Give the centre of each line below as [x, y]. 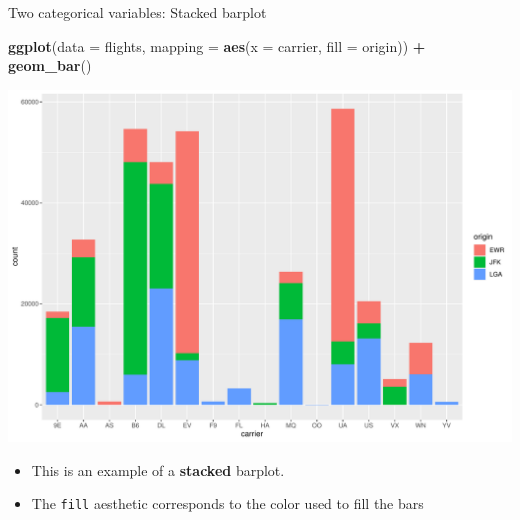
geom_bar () [50, 65]
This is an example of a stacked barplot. [158, 469]
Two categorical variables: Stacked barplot [137, 12]
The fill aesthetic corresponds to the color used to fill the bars [227, 503]
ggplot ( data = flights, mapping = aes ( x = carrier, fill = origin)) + [217, 45]
